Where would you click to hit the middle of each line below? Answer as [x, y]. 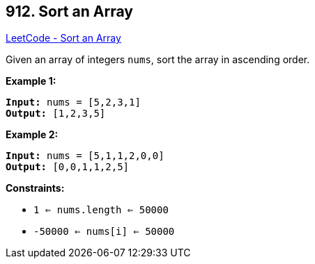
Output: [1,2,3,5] [56, 114]
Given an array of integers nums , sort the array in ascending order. [158, 60]
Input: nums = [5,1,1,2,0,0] [85, 156]
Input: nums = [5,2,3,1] [73, 102]
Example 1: [31, 81]
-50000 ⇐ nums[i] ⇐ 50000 [104, 232]
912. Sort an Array [69, 11]
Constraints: [35, 188]
